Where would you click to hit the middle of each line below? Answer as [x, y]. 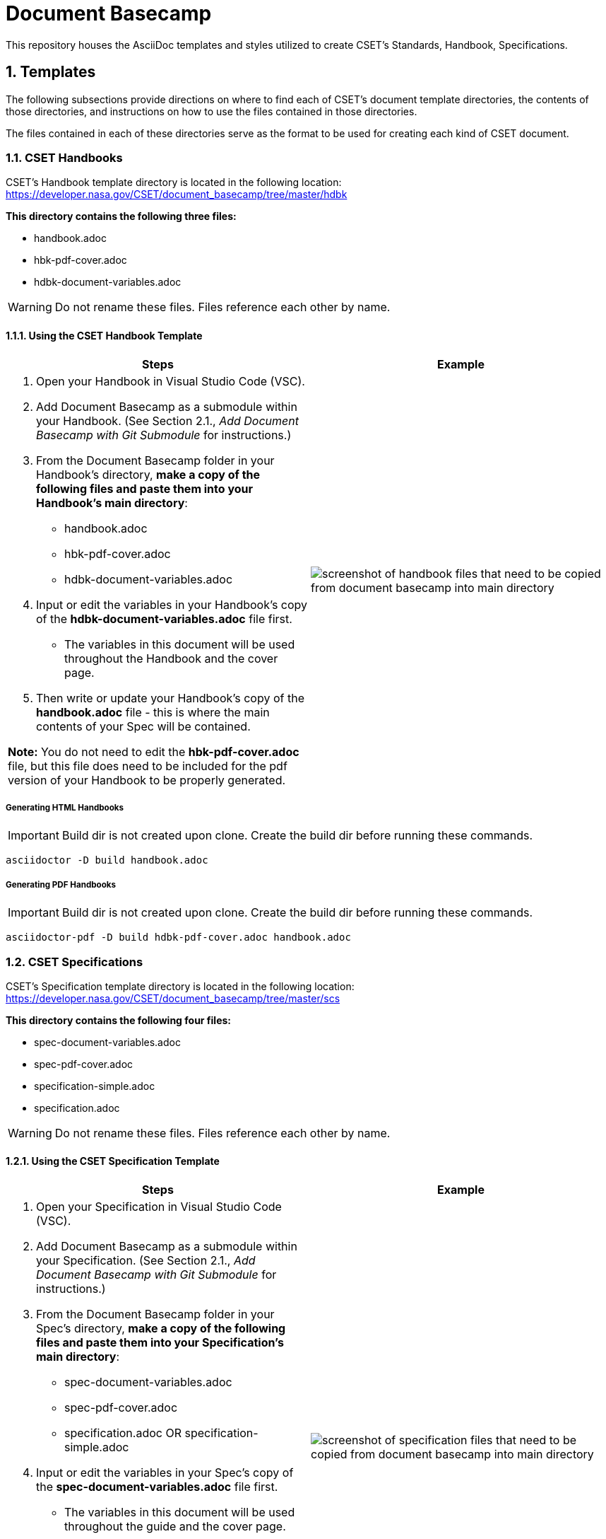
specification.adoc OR [123, 1433]
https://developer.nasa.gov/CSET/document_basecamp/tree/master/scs [173, 998]
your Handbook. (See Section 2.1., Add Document [167, 420]
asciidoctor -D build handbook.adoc [107, 860]
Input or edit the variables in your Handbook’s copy [172, 604]
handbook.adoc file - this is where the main [153, 712]
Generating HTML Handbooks [65, 807]
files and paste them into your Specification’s [160, 1343]
